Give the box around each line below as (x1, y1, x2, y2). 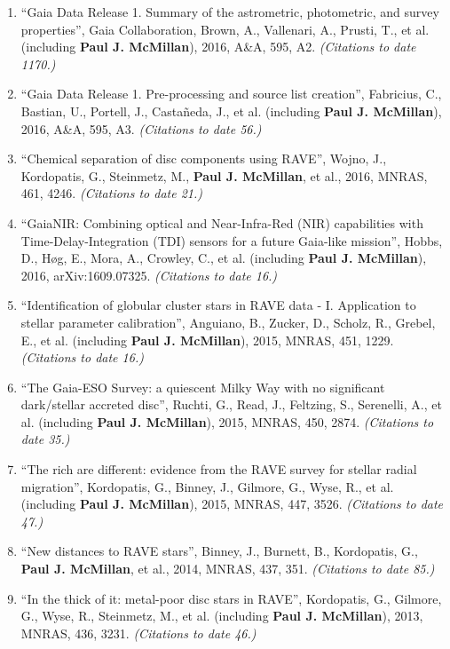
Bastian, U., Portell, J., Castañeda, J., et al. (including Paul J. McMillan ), (20, 101, 442, 120)
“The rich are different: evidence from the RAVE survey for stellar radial (20, 460, 417, 479)
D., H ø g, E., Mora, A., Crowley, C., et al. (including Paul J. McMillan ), (20, 249, 427, 267)
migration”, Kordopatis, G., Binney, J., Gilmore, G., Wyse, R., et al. (20, 477, 394, 495)
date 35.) (20, 430, 70, 448)
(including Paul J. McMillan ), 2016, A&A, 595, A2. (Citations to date (20, 37, 416, 56)
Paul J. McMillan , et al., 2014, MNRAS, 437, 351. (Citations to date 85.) (20, 559, 435, 578)
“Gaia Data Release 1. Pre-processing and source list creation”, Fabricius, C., (20, 84, 442, 103)
